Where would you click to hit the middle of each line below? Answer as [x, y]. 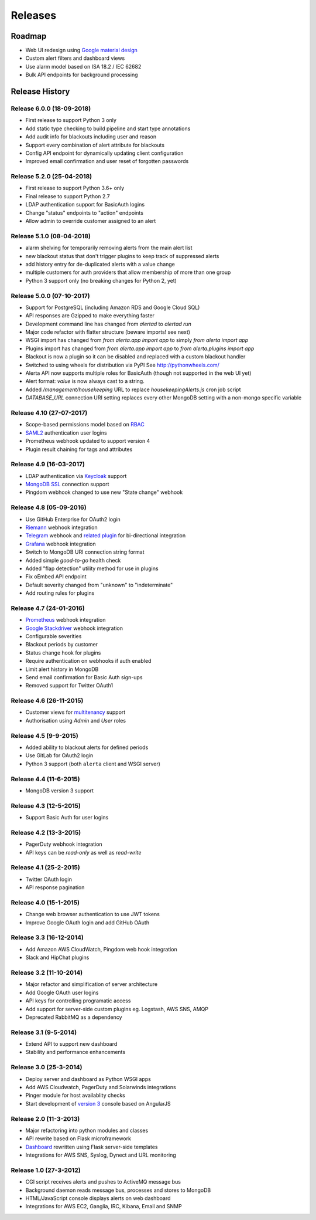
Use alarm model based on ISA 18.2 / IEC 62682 [83, 66]
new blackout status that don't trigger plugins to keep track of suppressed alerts [122, 256]
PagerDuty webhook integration [64, 844]
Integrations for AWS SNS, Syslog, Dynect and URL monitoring [101, 1155]
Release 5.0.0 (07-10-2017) [50, 296]
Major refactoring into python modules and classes [87, 1130]
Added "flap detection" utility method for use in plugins [92, 568]
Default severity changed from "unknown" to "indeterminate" [99, 585]
